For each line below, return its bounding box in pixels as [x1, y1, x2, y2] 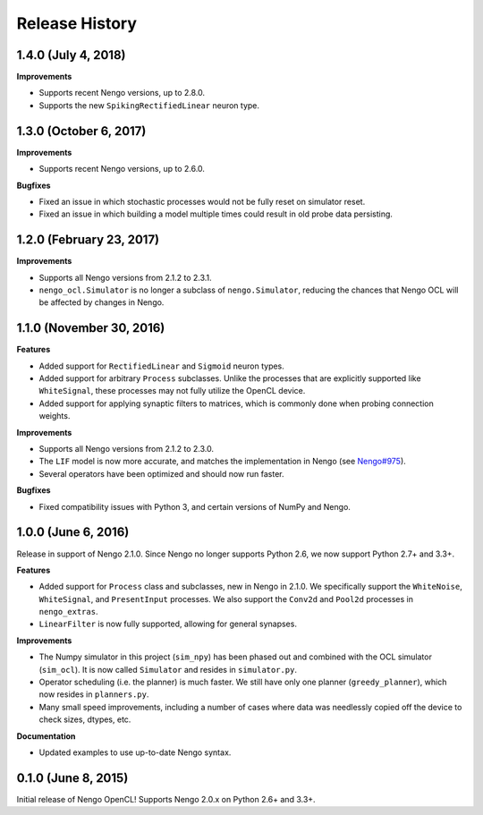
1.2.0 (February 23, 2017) [16, 233, 160, 248]
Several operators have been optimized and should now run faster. [38, 468, 285, 479]
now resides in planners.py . [38, 689, 149, 700]
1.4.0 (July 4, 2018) [16, 47, 126, 63]
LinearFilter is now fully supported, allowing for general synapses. [38, 618, 297, 630]
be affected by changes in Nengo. [38, 297, 165, 308]
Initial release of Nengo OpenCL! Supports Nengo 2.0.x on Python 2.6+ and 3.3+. [16, 794, 317, 804]
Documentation [16, 730, 76, 742]
